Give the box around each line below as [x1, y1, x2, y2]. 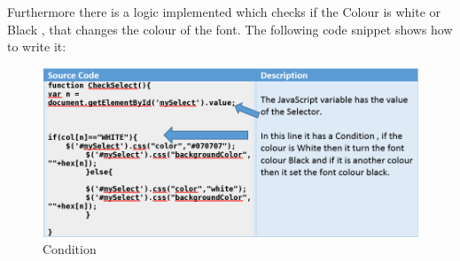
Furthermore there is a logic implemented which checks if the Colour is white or [7, 3, 441, 20]
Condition [43, 240, 97, 258]
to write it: [7, 37, 66, 56]
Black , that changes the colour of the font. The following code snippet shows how [7, 19, 453, 38]
